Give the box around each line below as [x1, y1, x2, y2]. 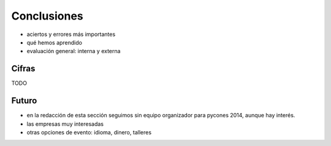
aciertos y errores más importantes [26, 31, 116, 38]
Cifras [11, 64, 36, 74]
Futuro [11, 95, 37, 106]
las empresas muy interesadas [26, 120, 104, 128]
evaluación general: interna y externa [26, 48, 121, 55]
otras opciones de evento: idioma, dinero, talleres [26, 128, 152, 136]
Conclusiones [11, 9, 84, 23]
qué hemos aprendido [26, 38, 83, 46]
